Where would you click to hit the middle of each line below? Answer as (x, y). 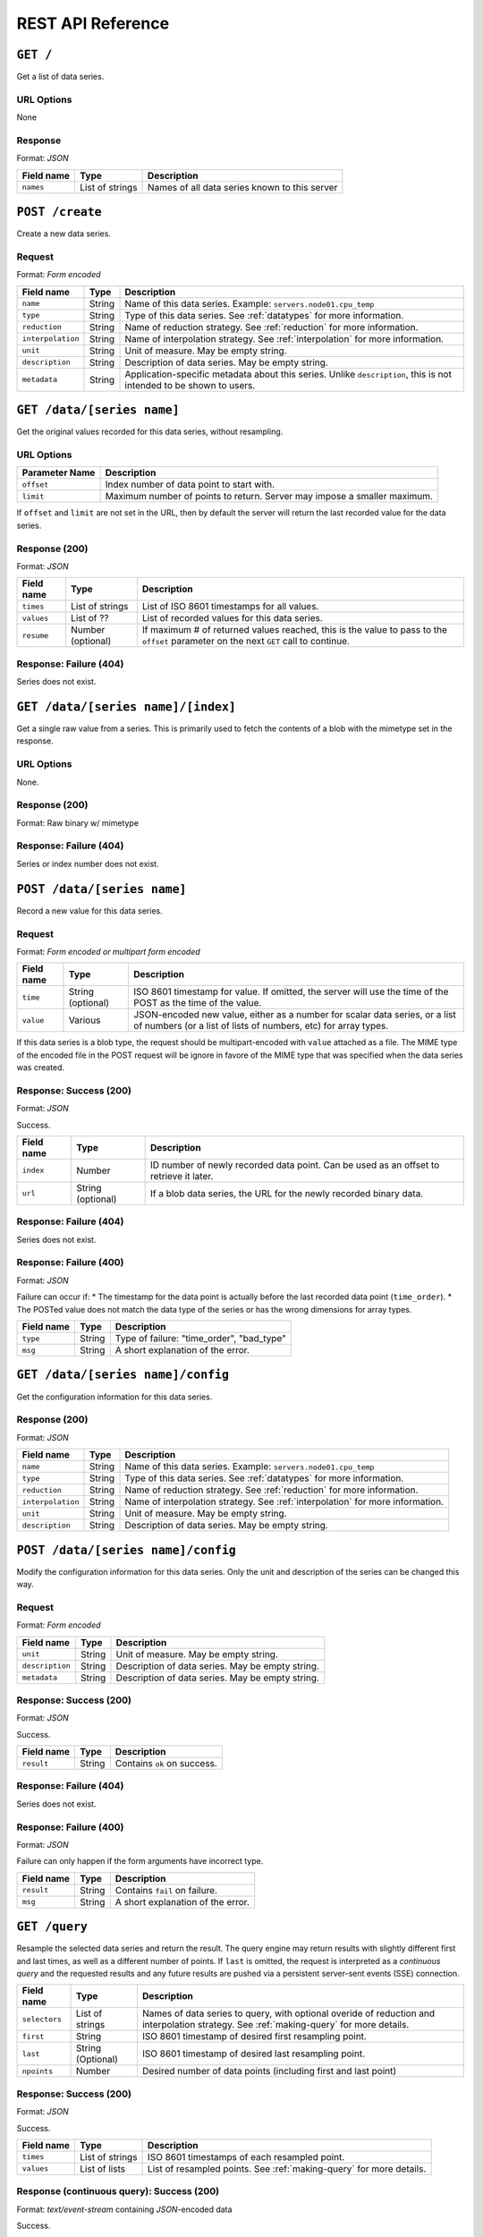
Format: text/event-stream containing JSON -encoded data (124, 2209)
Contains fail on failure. (166, 1890)
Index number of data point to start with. (190, 485)
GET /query (52, 1927)
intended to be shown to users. (190, 385)
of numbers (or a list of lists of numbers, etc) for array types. (261, 1026)
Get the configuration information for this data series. (114, 1397)
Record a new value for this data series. (89, 910)
